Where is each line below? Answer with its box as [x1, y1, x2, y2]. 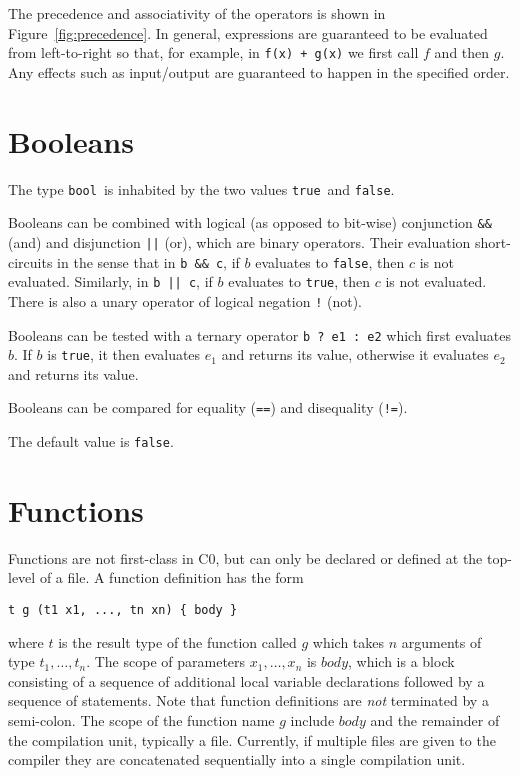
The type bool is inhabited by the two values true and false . [8, 178, 395, 199]
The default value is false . [8, 431, 174, 452]
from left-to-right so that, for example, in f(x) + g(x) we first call [8, 42, 419, 63]
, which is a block [348, 651, 455, 672]
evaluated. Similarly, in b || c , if [8, 271, 213, 292]
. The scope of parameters [86, 651, 246, 672]
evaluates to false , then [255, 251, 405, 272]
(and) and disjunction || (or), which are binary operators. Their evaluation [8, 231, 471, 252]
